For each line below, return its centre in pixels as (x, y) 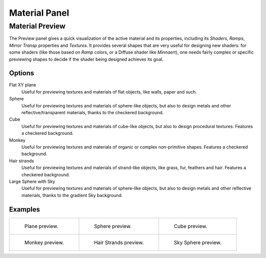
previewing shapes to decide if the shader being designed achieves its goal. (86, 59)
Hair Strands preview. (119, 242)
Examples (25, 209)
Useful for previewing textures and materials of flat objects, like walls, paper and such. (109, 92)
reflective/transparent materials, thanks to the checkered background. (93, 113)
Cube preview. (191, 226)
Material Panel (39, 13)
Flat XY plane (23, 85)
